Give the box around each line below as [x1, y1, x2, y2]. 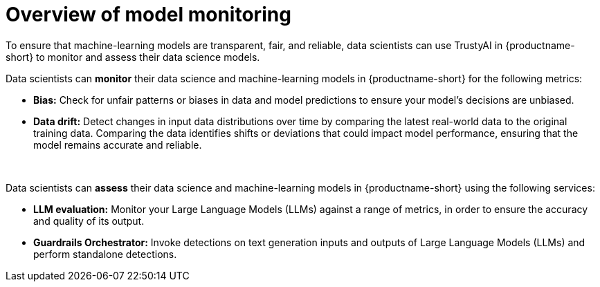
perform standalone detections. [33, 248, 177, 260]
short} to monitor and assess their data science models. [6, 50, 260, 63]
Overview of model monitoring [6, 3, 291, 26]
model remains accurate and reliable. [33, 138, 202, 151]
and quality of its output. [33, 214, 145, 227]
